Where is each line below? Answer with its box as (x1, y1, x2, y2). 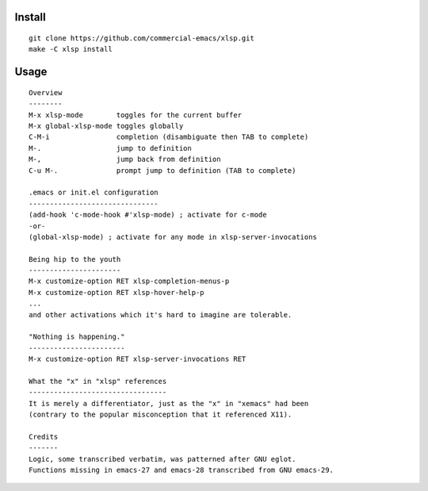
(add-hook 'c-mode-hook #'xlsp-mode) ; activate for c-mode (29, 210, 267, 220)
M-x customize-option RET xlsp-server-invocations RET (29, 355, 246, 364)
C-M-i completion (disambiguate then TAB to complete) (29, 132, 309, 142)
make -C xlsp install (29, 44, 113, 54)
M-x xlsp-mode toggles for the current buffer (29, 110, 242, 119)
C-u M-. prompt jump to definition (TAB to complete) (29, 166, 296, 175)
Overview (29, 88, 63, 97)
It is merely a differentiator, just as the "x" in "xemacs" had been (29, 399, 309, 408)
